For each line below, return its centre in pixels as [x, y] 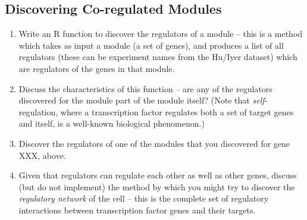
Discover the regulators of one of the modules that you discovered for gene [154, 143]
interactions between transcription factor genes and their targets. [137, 210]
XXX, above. [42, 155]
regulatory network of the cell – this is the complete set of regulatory [144, 198]
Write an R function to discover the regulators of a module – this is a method [161, 34]
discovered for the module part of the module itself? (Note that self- [143, 100]
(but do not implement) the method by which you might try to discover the [157, 186]
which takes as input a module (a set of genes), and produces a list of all [151, 45]
